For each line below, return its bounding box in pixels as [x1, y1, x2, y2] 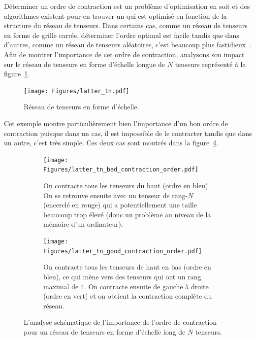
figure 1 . [4, 68, 30, 79]
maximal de [43, 281, 79, 291]
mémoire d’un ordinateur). [43, 219, 123, 229]
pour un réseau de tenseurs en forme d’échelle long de [24, 326, 186, 337]
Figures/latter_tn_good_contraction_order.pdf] [43, 247, 202, 255]
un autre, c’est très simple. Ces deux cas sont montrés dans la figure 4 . [4, 137, 219, 148]
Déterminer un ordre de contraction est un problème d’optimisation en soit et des [4, 1, 250, 11]
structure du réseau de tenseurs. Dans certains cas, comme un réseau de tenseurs [4, 20, 248, 31]
